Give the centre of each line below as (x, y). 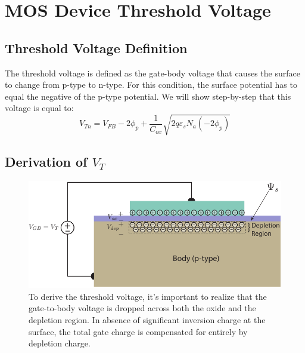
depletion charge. (60, 343)
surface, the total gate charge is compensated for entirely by (138, 331)
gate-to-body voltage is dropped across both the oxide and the (142, 308)
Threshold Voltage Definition (96, 47)
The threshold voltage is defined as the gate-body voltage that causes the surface (152, 73)
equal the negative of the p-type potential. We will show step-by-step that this (148, 96)
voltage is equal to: (39, 108)
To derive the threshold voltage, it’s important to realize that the (148, 296)
